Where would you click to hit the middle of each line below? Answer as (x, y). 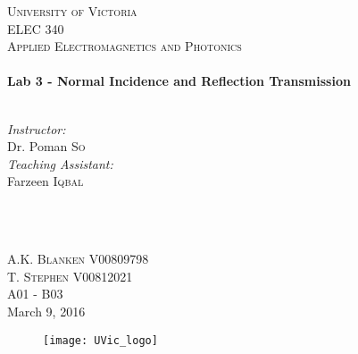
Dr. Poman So (46, 146)
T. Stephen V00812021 (70, 276)
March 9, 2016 (46, 311)
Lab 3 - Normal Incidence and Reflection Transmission (179, 81)
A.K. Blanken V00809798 (78, 259)
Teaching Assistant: (60, 163)
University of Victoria (72, 11)
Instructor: (37, 128)
